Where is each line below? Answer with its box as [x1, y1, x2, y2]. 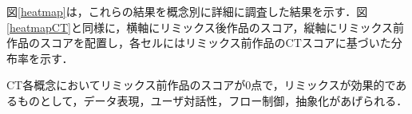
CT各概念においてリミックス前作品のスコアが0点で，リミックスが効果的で [6, 77, 396, 93]
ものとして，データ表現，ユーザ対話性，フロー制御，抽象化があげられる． [17, 92, 408, 108]
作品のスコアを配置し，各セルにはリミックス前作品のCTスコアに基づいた [6, 34, 391, 51]
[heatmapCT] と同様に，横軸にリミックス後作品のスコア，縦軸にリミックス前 [6, 18, 404, 35]
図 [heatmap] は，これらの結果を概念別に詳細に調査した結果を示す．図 [6, 3, 368, 19]
